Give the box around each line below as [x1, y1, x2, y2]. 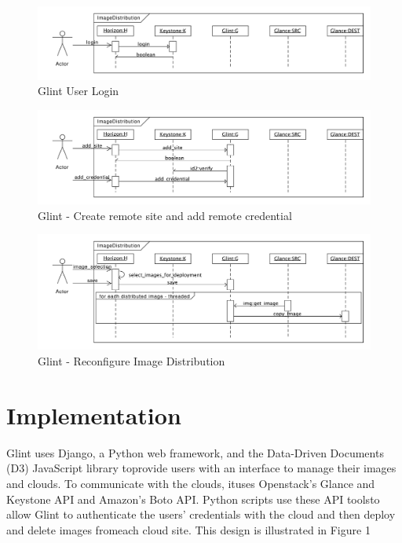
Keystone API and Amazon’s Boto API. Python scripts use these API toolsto [6, 490, 380, 507]
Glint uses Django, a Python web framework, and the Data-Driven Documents [6, 444, 384, 460]
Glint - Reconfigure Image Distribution [38, 353, 225, 369]
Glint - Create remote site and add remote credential [38, 207, 292, 223]
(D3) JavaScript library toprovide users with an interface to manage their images [6, 460, 397, 476]
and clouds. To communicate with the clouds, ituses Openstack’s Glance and [6, 475, 375, 491]
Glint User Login [38, 83, 119, 99]
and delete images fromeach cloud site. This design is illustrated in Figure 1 [6, 521, 371, 537]
